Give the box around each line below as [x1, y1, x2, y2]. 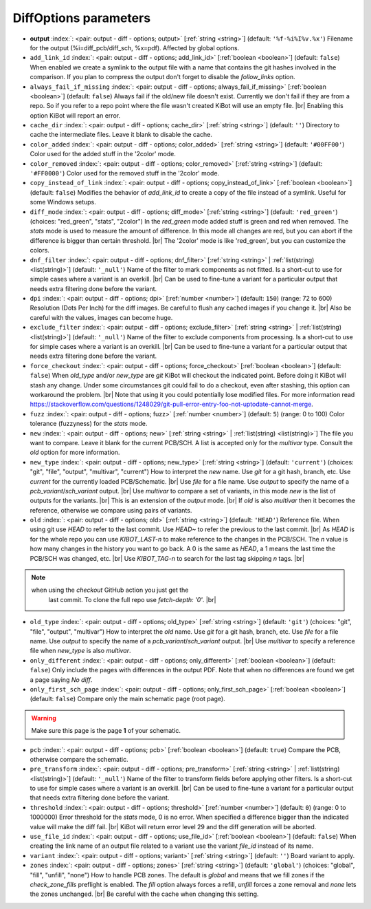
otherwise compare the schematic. [30, 755, 128, 763]
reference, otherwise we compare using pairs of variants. [30, 506, 192, 514]
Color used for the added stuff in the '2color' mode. [30, 150, 177, 158]
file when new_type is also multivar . [30, 647, 131, 655]
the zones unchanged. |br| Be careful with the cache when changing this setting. [30, 890, 259, 898]
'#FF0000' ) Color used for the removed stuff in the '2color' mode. [30, 169, 220, 178]
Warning [31, 714, 56, 722]
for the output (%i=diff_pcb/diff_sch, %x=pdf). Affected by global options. [30, 43, 240, 52]
